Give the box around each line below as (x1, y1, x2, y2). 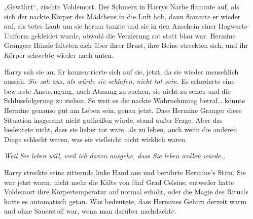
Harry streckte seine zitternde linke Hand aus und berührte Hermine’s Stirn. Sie (4, 167, 246, 177)
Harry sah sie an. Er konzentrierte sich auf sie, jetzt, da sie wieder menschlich (4, 66, 239, 76)
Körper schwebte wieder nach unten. (4, 49, 114, 60)
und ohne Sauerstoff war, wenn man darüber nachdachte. (4, 206, 177, 216)
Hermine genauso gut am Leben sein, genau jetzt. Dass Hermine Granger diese (4, 105, 242, 115)
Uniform (4, 30, 29, 40)
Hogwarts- (218, 21, 250, 31)
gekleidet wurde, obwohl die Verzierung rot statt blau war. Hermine (31, 30, 236, 40)
